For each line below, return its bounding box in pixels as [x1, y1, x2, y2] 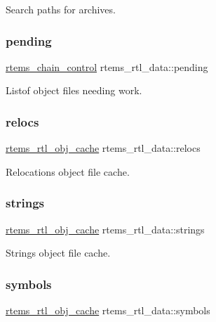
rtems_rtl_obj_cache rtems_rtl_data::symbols [6, 303, 210, 318]
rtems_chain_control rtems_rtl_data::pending [6, 59, 208, 74]
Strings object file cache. [6, 245, 111, 260]
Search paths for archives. [6, 2, 116, 16]
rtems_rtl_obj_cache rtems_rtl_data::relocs [6, 141, 201, 155]
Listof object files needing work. [6, 83, 142, 98]
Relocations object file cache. [6, 164, 130, 179]
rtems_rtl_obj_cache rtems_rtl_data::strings [6, 221, 205, 236]
